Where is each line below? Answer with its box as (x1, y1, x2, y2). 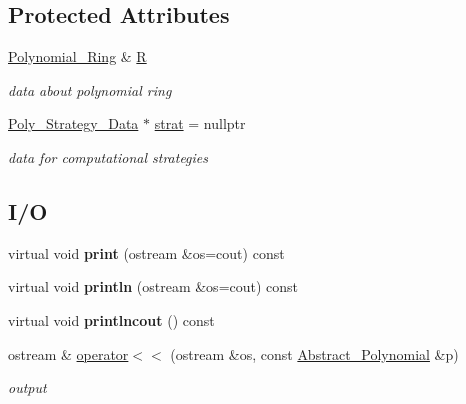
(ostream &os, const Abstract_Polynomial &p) (170, 343, 459, 364)
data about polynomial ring (8, 79, 172, 100)
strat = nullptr (154, 113, 246, 134)
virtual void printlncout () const (8, 309, 215, 330)
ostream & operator (8, 343, 129, 364)
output (8, 377, 47, 398)
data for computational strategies (8, 146, 209, 167)
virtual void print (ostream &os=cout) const (8, 242, 285, 263)
